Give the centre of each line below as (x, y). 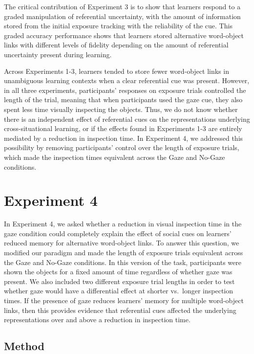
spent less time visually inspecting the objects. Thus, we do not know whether (121, 109)
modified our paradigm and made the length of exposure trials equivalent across (124, 252)
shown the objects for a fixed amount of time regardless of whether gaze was (118, 272)
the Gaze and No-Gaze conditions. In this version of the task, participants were (123, 262)
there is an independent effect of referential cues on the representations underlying (127, 119)
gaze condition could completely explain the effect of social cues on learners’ (118, 233)
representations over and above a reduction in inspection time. (97, 320)
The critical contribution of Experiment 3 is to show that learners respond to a (122, 6)
